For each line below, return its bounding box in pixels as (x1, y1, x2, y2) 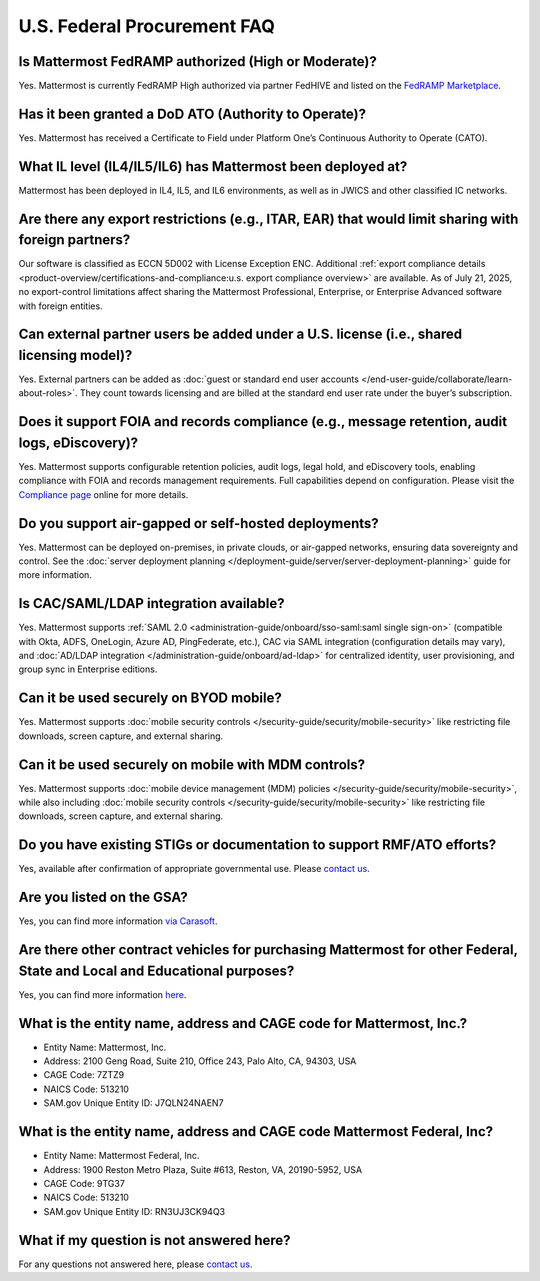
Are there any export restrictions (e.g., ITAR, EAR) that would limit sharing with (18, 210, 519, 227)
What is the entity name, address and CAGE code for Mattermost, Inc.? (18, 1015, 468, 1032)
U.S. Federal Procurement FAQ (18, 15, 275, 37)
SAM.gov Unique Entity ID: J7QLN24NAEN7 (43, 1097, 224, 1109)
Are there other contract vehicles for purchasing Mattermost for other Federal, (18, 941, 518, 959)
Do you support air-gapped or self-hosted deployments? (18, 515, 379, 532)
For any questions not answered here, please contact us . (18, 1258, 253, 1270)
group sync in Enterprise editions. (18, 663, 158, 675)
